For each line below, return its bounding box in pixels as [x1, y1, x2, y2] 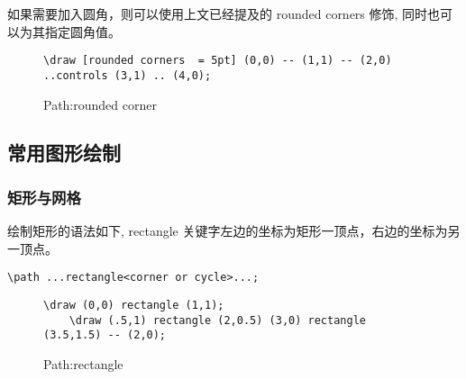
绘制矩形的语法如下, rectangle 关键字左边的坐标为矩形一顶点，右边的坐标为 [7, 221, 448, 240]
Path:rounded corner [43, 95, 157, 113]
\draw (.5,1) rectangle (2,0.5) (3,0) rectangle [69, 313, 366, 327]
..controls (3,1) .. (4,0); [43, 68, 212, 82]
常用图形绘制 [7, 139, 121, 167]
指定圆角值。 [44, 22, 121, 41]
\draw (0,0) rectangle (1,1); [43, 298, 224, 311]
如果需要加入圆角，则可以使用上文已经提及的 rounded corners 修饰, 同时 [7, 5, 428, 23]
